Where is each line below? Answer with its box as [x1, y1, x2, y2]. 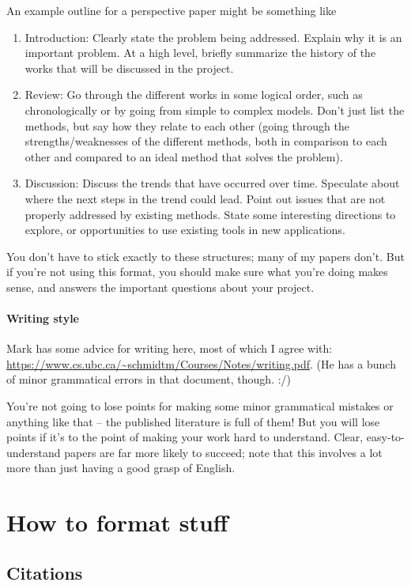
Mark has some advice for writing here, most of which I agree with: [6, 340, 333, 357]
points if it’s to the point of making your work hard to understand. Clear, [6, 429, 364, 445]
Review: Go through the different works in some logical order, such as [25, 86, 363, 103]
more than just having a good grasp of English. [6, 459, 236, 476]
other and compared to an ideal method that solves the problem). [25, 148, 343, 164]
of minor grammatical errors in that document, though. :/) [6, 371, 292, 388]
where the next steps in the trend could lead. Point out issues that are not [25, 190, 386, 206]
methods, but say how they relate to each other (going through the [25, 117, 349, 134]
